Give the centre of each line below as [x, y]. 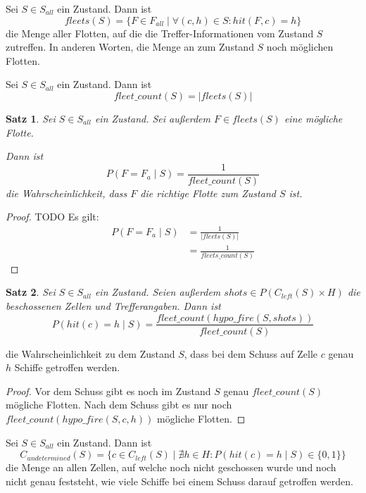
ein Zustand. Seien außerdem [158, 292]
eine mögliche [313, 118]
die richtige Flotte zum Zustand [208, 193]
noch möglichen [300, 47]
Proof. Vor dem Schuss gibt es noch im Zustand [108, 391]
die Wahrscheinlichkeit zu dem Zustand [90, 353]
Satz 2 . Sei [31, 292]
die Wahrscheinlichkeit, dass [67, 193]
